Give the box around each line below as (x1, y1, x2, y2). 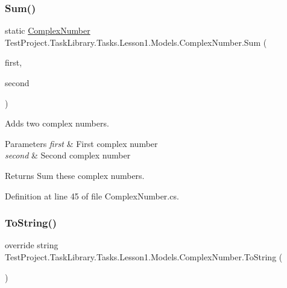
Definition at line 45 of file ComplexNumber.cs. (5, 189, 179, 202)
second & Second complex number (5, 149, 131, 161)
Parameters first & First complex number (5, 137, 158, 149)
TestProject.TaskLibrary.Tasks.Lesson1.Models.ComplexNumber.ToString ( (5, 250, 283, 263)
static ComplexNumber (5, 24, 90, 37)
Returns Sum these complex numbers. (5, 169, 145, 181)
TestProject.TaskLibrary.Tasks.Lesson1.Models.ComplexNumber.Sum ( (5, 36, 267, 48)
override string (5, 239, 58, 251)
